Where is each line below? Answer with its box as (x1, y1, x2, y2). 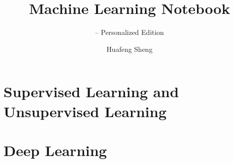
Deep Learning (3, 140, 107, 160)
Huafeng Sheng (106, 43, 152, 54)
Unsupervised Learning (3, 101, 166, 121)
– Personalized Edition (95, 27, 164, 37)
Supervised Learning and (3, 81, 179, 102)
